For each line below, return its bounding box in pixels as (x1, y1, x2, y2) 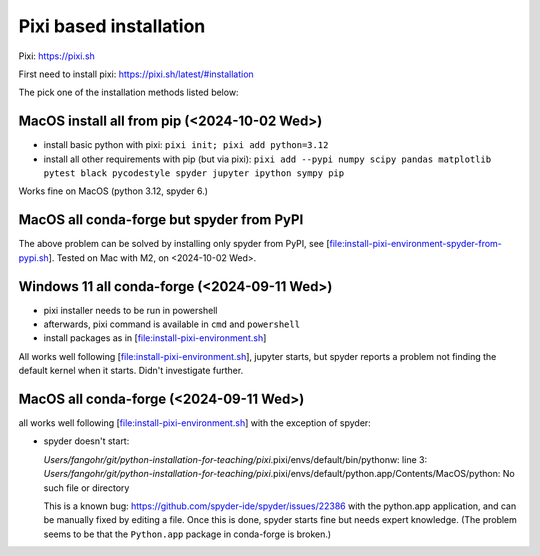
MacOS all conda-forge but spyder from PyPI (18, 211, 304, 229)
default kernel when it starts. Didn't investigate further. (18, 365, 244, 377)
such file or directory (43, 481, 130, 494)
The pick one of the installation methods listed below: (18, 86, 239, 99)
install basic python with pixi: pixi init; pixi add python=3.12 (43, 139, 329, 151)
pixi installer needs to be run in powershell (43, 304, 218, 316)
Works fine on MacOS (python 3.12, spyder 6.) (18, 185, 209, 197)
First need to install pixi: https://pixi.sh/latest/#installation (18, 68, 254, 80)
